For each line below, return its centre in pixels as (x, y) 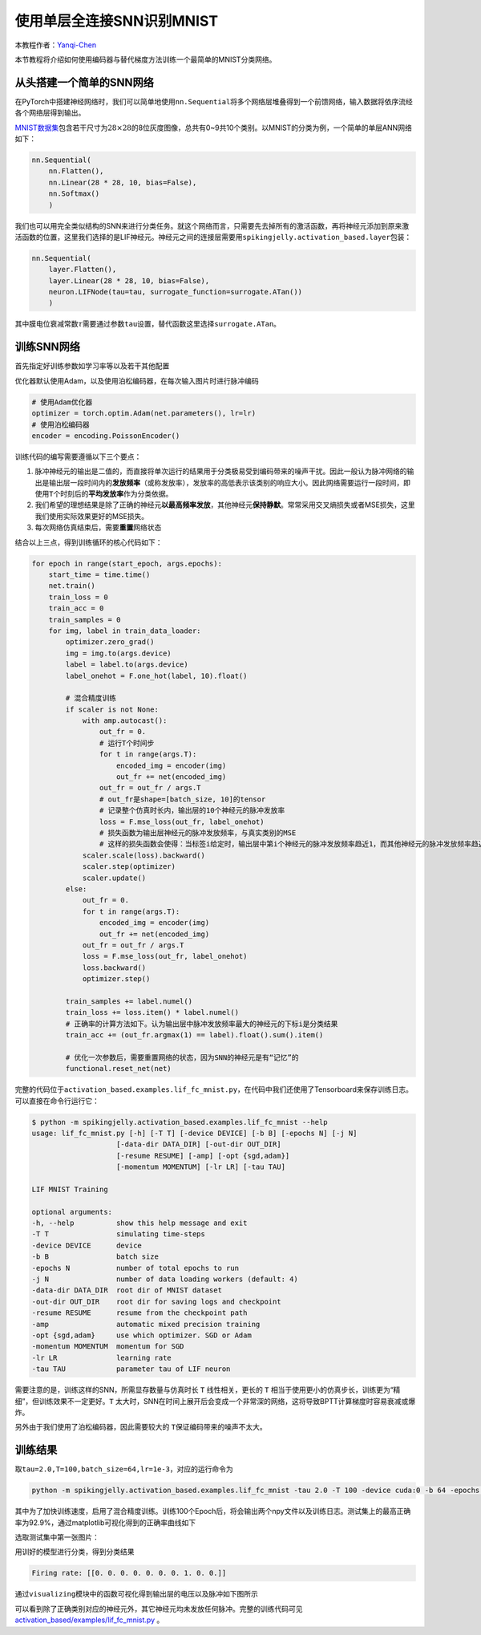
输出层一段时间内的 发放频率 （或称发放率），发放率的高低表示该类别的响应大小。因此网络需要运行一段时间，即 (229, 482)
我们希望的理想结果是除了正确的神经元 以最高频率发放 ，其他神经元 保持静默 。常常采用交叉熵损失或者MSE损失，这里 (225, 505)
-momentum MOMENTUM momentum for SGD (108, 1347)
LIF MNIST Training (70, 1189)
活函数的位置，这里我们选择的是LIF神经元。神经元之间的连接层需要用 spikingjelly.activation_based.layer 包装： (213, 237)
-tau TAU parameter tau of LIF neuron (131, 1369)
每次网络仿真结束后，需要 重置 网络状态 (98, 527)
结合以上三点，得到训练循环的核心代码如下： (89, 542)
